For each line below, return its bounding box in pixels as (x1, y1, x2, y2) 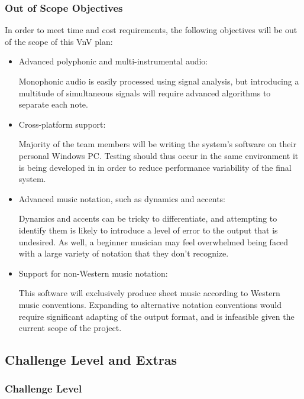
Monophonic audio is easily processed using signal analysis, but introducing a (18, 75, 299, 87)
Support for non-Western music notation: (18, 267, 168, 279)
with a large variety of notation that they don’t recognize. (18, 247, 229, 259)
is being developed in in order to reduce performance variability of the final (18, 161, 292, 173)
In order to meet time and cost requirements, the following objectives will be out (5, 24, 297, 36)
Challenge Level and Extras (5, 351, 177, 369)
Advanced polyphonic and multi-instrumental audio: (18, 55, 208, 67)
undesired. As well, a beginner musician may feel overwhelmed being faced (18, 235, 289, 248)
